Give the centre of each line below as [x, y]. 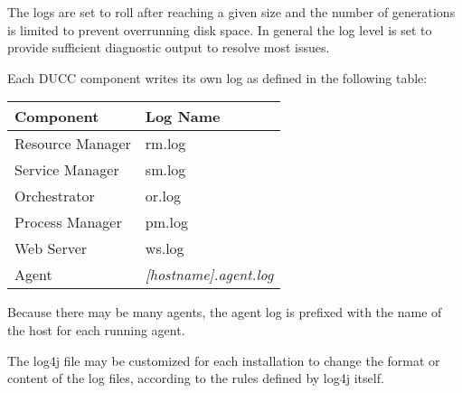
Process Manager [68, 222]
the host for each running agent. [96, 329]
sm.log [165, 170]
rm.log [165, 144]
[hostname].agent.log [209, 275]
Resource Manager [73, 144]
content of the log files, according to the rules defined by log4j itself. [196, 378]
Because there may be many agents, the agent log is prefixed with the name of [225, 312]
